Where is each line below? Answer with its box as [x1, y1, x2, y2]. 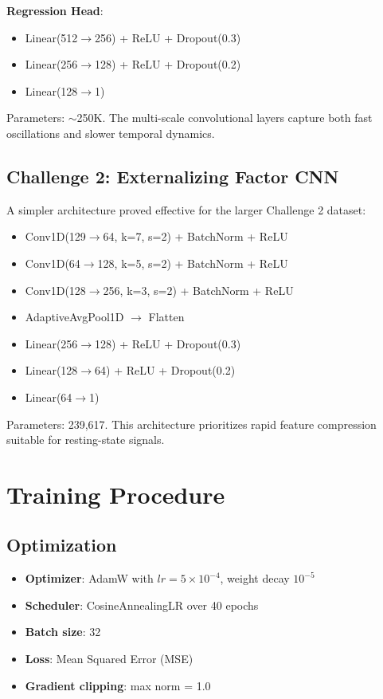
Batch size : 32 [25, 623, 101, 640]
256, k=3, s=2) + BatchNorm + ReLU [103, 281, 294, 298]
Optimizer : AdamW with [25, 570, 154, 587]
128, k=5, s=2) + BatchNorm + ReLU [97, 254, 288, 271]
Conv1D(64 [25, 254, 80, 271]
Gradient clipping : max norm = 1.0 [25, 677, 211, 693]
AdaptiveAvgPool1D [25, 308, 124, 325]
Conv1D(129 [25, 228, 86, 245]
